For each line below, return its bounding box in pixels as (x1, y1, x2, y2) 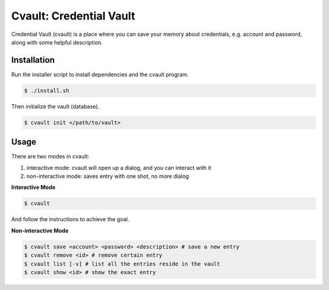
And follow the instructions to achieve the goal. (11, 216, 130, 223)
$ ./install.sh (24, 87, 69, 94)
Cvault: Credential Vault (11, 9, 135, 23)
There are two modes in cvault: (11, 153, 90, 160)
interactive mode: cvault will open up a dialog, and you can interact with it (26, 164, 211, 171)
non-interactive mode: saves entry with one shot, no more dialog (26, 172, 189, 180)
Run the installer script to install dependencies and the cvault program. (11, 71, 189, 78)
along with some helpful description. (11, 38, 103, 46)
